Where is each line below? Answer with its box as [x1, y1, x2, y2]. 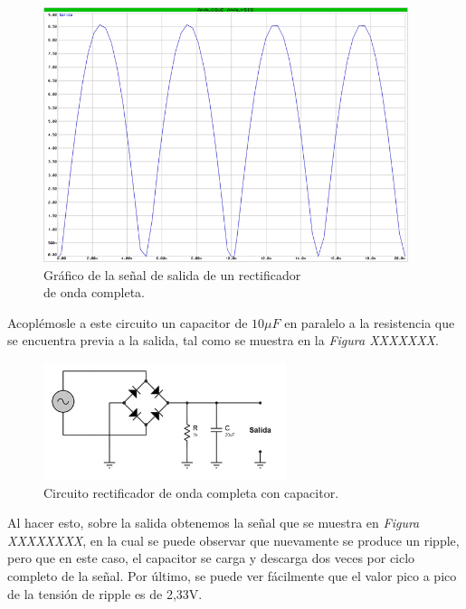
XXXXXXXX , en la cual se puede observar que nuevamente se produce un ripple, [7, 530, 460, 549]
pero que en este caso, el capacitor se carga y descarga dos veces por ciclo [7, 548, 415, 567]
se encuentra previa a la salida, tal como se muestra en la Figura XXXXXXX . [7, 331, 439, 350]
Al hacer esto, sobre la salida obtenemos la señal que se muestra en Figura [7, 513, 420, 532]
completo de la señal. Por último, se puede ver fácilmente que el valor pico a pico [7, 567, 457, 586]
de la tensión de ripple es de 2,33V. [7, 584, 203, 603]
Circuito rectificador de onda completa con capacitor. [43, 483, 339, 501]
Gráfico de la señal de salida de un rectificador [43, 265, 301, 284]
